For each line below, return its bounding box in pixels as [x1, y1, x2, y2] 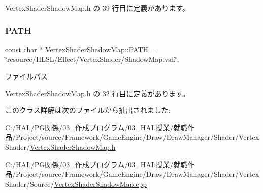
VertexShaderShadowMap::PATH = [45, 44, 156, 54]
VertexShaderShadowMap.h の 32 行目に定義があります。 [5, 88, 190, 98]
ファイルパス [5, 71, 48, 81]
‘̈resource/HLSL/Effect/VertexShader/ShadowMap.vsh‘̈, [5, 54, 179, 64]
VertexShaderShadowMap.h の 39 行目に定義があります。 [5, 3, 190, 13]
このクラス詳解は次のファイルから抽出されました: [5, 105, 171, 115]
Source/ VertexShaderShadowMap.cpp [30, 178, 147, 189]
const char [5, 44, 37, 54]
